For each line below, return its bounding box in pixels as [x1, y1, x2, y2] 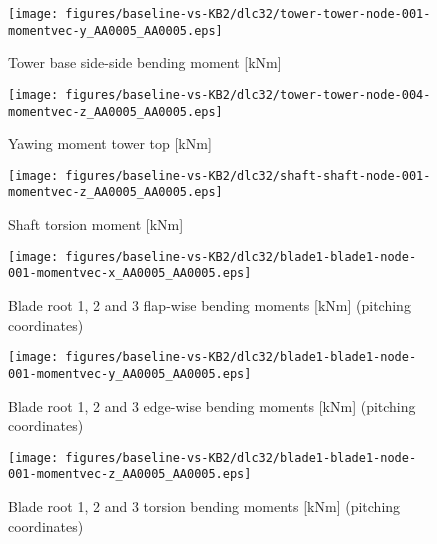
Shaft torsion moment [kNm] [8, 214, 184, 235]
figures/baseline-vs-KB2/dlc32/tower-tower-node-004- [65, 87, 431, 102]
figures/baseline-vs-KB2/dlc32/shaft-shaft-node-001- [65, 168, 431, 183]
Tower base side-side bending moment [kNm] [8, 52, 282, 73]
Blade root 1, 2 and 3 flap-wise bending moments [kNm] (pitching [8, 295, 411, 316]
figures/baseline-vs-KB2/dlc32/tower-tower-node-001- [65, 7, 431, 21]
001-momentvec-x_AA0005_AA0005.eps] [8, 266, 252, 281]
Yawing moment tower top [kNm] [8, 133, 212, 154]
